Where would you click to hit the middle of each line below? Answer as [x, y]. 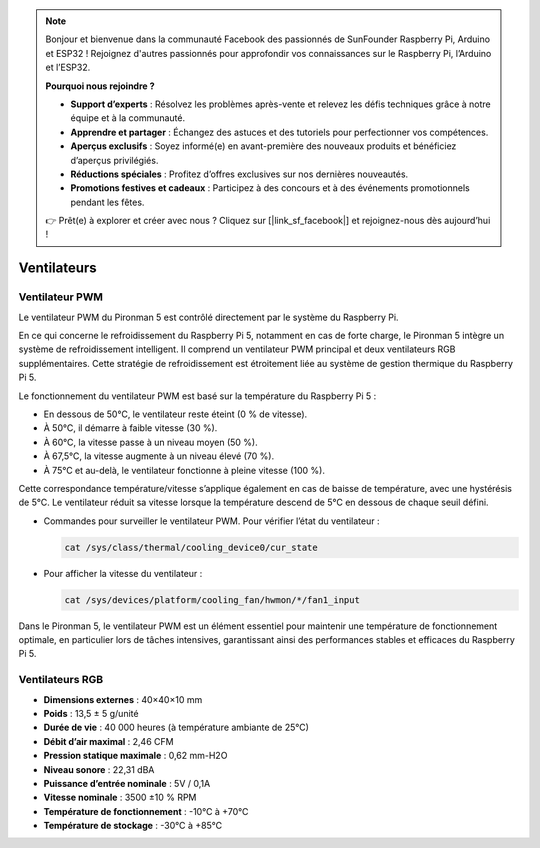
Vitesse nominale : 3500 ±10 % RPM [120, 797]
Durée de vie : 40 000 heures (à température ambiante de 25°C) [176, 727]
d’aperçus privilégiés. [114, 160]
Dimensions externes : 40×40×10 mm [123, 699]
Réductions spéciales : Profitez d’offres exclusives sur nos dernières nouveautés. [239, 174]
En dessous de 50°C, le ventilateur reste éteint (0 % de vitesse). [175, 414]
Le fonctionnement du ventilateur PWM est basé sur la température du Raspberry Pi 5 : [197, 396]
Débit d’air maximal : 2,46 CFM [108, 741]
